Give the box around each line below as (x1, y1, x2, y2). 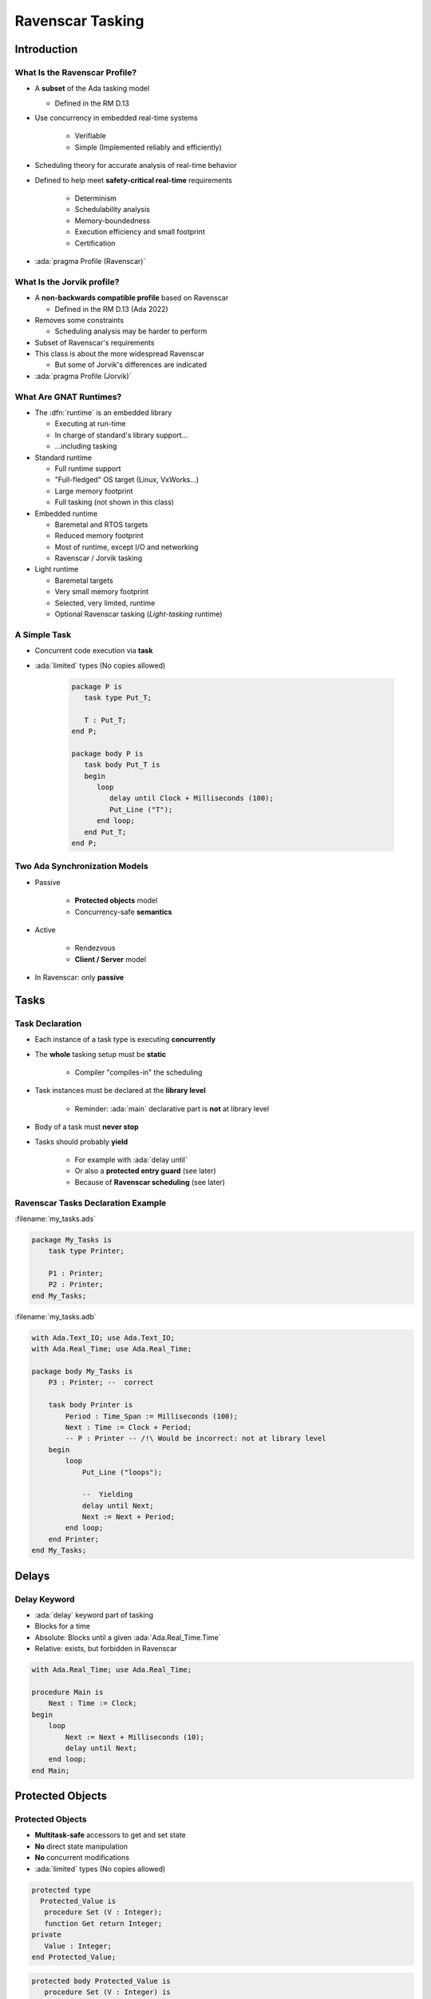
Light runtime (34, 565, 79, 574)
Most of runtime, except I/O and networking (54, 542, 199, 552)
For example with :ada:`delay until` (74, 1155, 188, 1164)
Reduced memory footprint (54, 531, 144, 541)
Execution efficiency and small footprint (74, 227, 205, 237)
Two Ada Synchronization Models (14, 860, 148, 872)
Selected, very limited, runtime (54, 598, 156, 608)
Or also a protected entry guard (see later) (74, 1166, 217, 1175)
